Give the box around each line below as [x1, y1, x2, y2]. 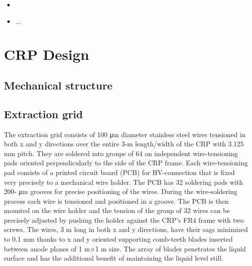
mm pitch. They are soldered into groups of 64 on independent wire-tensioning [4, 148, 238, 158]
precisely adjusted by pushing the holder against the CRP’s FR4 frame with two [4, 214, 244, 225]
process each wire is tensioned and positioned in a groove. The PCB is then [4, 195, 229, 206]
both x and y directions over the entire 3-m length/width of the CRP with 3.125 [4, 139, 244, 149]
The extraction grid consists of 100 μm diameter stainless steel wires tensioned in [4, 129, 246, 139]
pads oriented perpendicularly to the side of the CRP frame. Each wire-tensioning [4, 158, 248, 168]
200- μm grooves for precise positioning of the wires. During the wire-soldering [4, 186, 237, 196]
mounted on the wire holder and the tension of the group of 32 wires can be [4, 205, 230, 215]
